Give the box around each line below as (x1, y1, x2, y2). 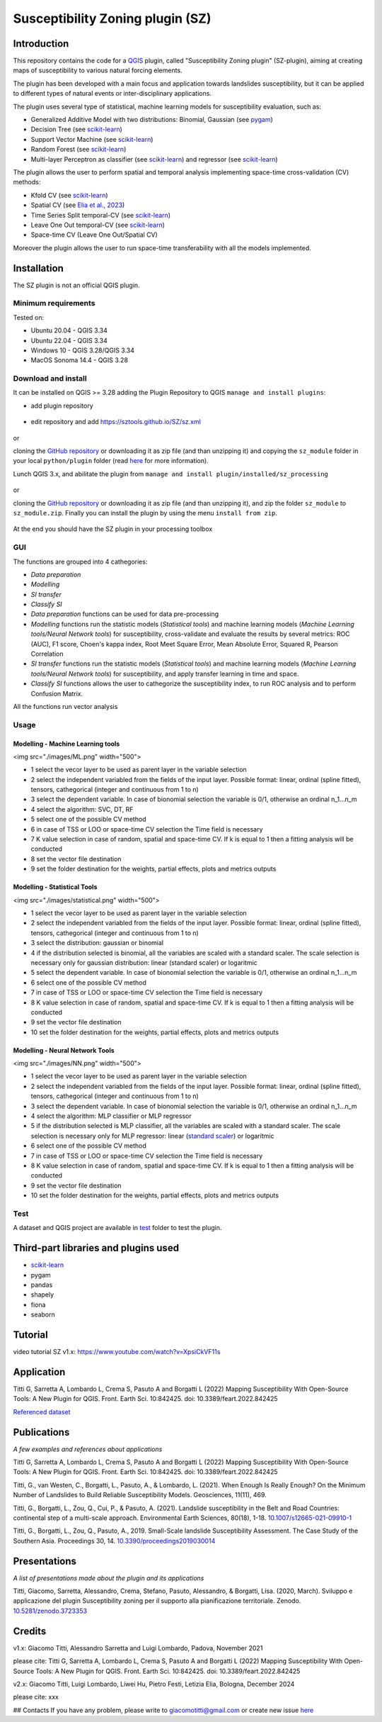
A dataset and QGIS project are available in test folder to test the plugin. (13, 1224, 222, 1232)
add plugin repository (30, 401, 93, 410)
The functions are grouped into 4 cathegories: (13, 557, 148, 566)
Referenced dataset (13, 1407, 71, 1416)
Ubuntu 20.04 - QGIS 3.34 (30, 326, 108, 335)
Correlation (30, 649, 64, 659)
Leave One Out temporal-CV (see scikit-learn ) (30, 220, 166, 229)
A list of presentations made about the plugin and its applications (13, 1574, 204, 1582)
